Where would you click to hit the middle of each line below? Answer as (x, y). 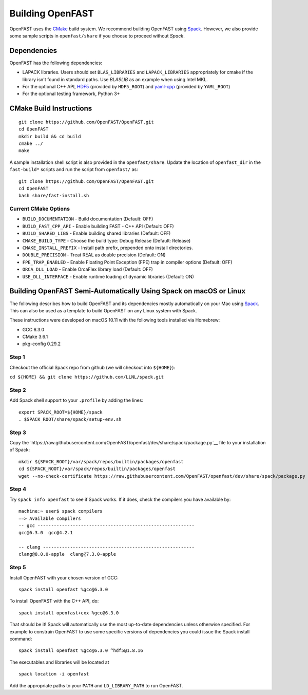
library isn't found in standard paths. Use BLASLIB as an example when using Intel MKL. (115, 79)
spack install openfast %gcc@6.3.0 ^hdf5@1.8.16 (81, 651)
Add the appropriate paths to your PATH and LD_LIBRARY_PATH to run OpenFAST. (96, 685)
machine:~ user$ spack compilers (61, 511)
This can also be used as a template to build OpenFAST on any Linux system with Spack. (103, 310)
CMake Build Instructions (51, 109)
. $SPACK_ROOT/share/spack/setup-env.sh (70, 419)
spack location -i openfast (54, 674)
